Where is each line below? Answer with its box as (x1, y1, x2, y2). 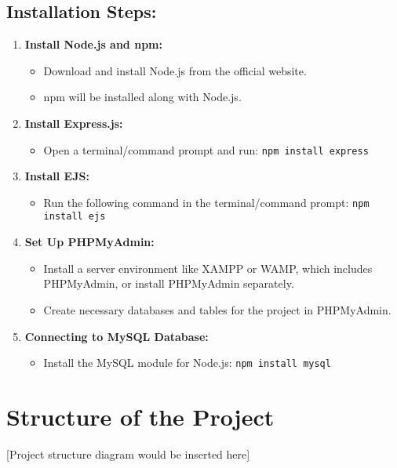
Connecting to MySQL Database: (24, 328, 209, 344)
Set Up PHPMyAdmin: (24, 234, 155, 250)
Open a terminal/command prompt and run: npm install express (43, 141, 369, 158)
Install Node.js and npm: (24, 36, 162, 53)
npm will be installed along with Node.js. (43, 89, 242, 105)
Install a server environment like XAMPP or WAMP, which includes (43, 259, 373, 276)
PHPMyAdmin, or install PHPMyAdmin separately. (43, 275, 294, 292)
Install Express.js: (24, 114, 123, 131)
